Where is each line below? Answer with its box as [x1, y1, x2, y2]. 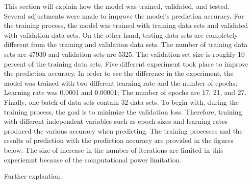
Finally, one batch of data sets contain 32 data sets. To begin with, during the [4, 96, 239, 107]
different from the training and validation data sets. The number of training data [4, 39, 248, 49]
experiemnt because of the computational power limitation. [4, 154, 181, 164]
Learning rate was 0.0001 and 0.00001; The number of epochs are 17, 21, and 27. [4, 87, 247, 97]
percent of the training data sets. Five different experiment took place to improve [4, 58, 249, 69]
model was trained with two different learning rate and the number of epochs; [4, 77, 237, 88]
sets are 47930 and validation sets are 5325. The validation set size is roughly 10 [4, 48, 245, 59]
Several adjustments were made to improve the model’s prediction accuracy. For [4, 10, 244, 21]
